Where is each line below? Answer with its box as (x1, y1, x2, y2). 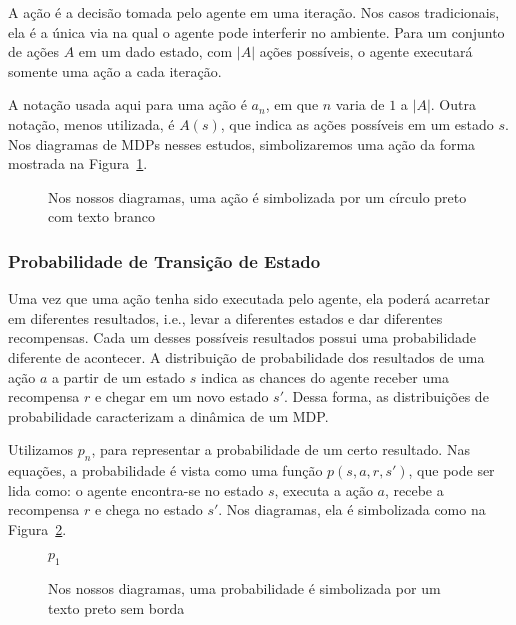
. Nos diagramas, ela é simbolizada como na (218, 499, 486, 520)
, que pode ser (408, 460, 495, 481)
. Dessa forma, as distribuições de (284, 386, 489, 407)
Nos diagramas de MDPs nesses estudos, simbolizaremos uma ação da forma (8, 133, 476, 154)
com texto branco (48, 206, 155, 227)
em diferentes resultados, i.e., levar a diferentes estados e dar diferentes (8, 307, 443, 328)
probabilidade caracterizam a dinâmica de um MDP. (8, 405, 329, 426)
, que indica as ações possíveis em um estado (220, 113, 494, 134)
